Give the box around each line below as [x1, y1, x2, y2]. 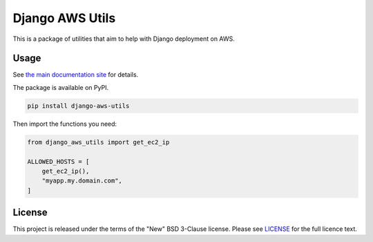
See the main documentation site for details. [12, 71, 139, 79]
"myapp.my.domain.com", [41, 177, 122, 185]
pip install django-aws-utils [27, 102, 130, 110]
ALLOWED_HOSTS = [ [27, 158, 90, 165]
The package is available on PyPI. [12, 83, 109, 91]
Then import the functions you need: [12, 120, 117, 128]
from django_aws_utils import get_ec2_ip [27, 138, 170, 146]
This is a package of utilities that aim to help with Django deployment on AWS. [12, 35, 235, 43]
